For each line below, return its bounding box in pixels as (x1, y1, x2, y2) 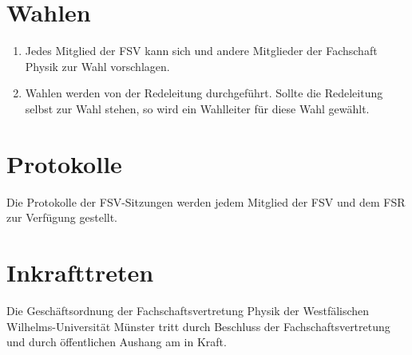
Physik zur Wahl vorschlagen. (25, 57, 170, 74)
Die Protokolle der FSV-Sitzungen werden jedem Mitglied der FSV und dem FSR (6, 193, 406, 210)
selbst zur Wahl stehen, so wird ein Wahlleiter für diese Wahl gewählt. (25, 100, 370, 116)
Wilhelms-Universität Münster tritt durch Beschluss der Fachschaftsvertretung (6, 318, 390, 334)
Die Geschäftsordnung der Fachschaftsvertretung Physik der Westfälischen (6, 302, 370, 318)
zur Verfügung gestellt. (6, 209, 118, 226)
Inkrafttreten (6, 256, 154, 288)
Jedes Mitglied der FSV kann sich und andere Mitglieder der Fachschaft (25, 42, 378, 59)
